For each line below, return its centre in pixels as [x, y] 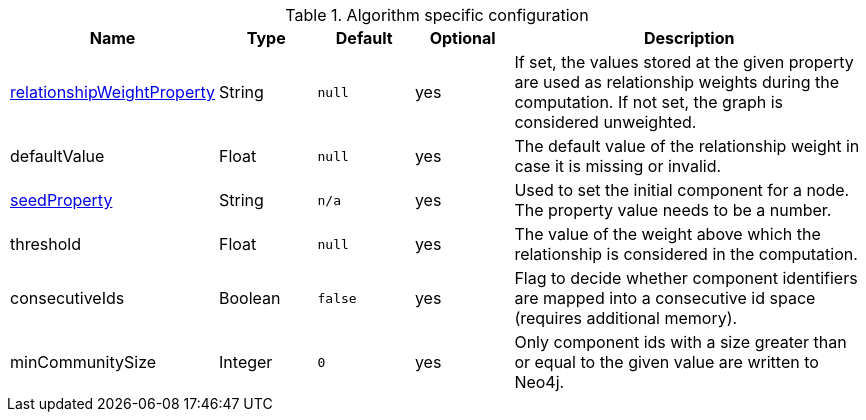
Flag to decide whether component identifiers [686, 278]
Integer [246, 362]
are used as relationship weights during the [677, 82]
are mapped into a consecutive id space [665, 298]
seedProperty [61, 200]
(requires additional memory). [626, 318]
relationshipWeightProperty [113, 92]
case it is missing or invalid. [618, 166]
